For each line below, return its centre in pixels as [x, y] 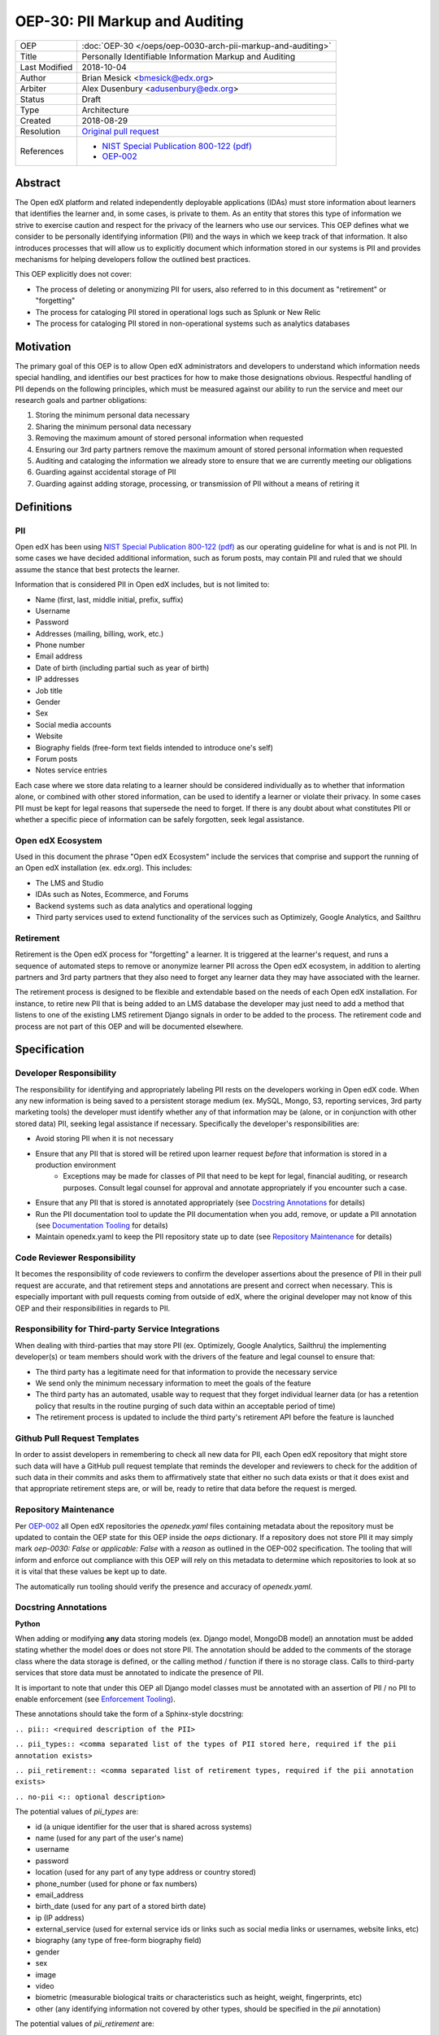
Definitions [43, 507]
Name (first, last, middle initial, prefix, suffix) [109, 599]
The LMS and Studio [70, 882]
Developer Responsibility [66, 1073]
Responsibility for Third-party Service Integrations [117, 1329]
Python [28, 1623]
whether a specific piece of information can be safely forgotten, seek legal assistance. [160, 819]
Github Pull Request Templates [77, 1438]
